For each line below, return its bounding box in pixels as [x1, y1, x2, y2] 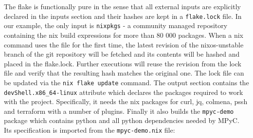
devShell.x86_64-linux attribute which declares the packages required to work [4, 87, 243, 97]
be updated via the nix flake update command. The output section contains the [4, 77, 249, 87]
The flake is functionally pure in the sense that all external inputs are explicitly [4, 1, 241, 11]
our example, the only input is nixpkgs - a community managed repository [4, 20, 228, 31]
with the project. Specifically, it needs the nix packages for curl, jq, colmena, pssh [4, 96, 248, 107]
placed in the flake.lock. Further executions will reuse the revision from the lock [4, 58, 241, 68]
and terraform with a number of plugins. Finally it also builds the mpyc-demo [4, 106, 234, 116]
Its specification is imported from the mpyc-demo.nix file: [4, 125, 175, 135]
